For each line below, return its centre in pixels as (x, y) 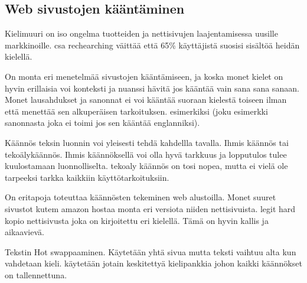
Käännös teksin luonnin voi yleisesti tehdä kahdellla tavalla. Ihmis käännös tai (147, 142)
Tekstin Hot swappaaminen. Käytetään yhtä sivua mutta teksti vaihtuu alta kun (151, 251)
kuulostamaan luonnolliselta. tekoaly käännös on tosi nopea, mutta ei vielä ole (146, 166)
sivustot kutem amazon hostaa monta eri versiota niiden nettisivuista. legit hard (150, 208)
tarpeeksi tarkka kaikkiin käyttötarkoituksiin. (87, 177)
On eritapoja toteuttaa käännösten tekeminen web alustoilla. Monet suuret (141, 197)
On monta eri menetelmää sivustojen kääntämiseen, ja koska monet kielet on (144, 76)
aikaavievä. (25, 232)
